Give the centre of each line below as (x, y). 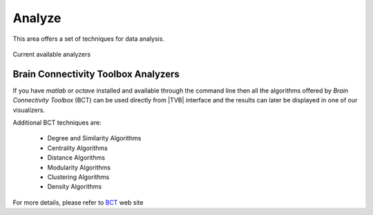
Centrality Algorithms (78, 148)
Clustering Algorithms (78, 177)
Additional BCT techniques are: (57, 123)
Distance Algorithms (76, 158)
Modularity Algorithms (79, 167)
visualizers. (29, 110)
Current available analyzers (52, 54)
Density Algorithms (75, 187)
